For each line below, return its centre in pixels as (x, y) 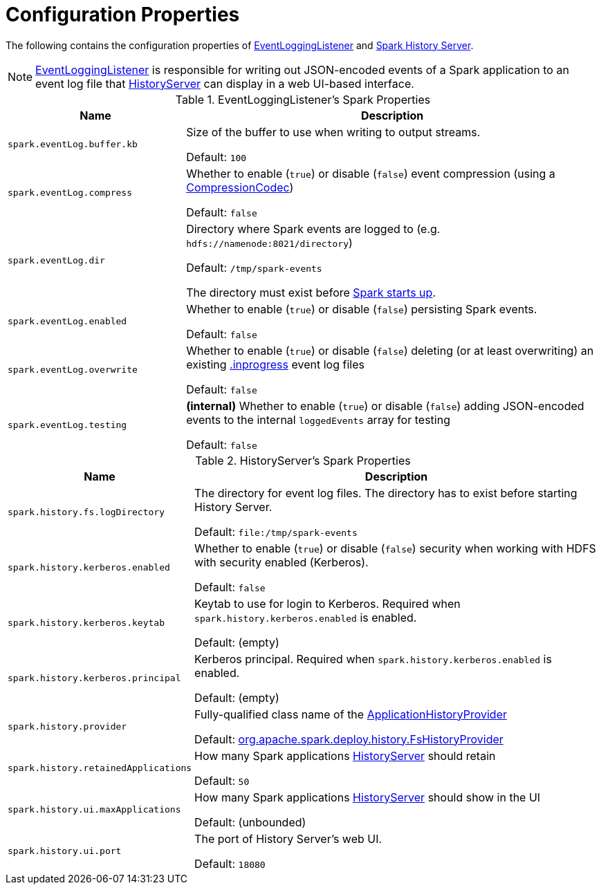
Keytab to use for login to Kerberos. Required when (327, 603)
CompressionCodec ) (240, 187)
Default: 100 (216, 157)
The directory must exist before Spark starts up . (311, 292)
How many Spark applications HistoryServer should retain (345, 755)
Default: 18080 (230, 863)
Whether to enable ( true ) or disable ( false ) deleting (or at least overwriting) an (390, 350)
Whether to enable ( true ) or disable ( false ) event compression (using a (371, 173)
